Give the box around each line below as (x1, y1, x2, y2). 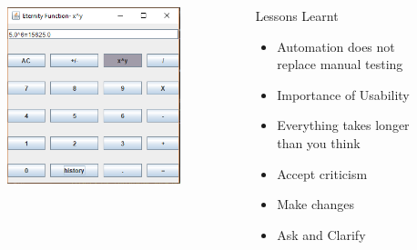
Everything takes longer (277, 115, 410, 135)
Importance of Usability (277, 85, 410, 104)
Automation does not (277, 36, 395, 55)
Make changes (277, 195, 355, 214)
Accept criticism (277, 164, 368, 183)
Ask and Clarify (277, 225, 366, 244)
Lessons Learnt (255, 6, 339, 25)
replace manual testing (277, 55, 403, 74)
